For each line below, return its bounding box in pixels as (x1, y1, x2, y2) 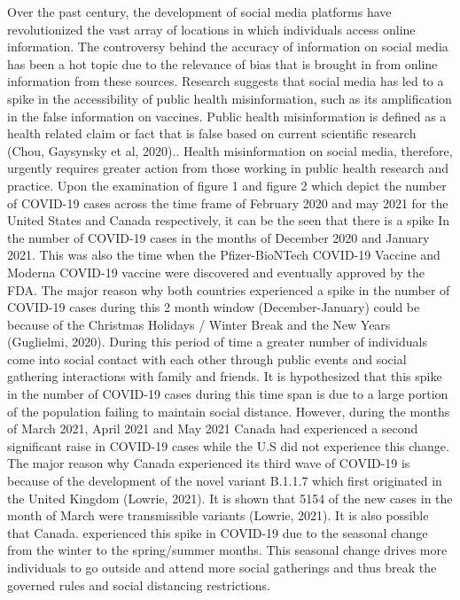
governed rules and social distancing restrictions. (7, 575, 270, 594)
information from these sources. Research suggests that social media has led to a (7, 72, 444, 90)
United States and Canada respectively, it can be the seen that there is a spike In (7, 211, 449, 230)
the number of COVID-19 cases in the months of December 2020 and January (7, 228, 430, 246)
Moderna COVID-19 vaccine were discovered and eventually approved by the (7, 262, 425, 281)
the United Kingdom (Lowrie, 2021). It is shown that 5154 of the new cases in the (7, 488, 453, 507)
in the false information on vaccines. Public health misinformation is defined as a (7, 106, 447, 125)
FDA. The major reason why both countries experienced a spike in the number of (7, 280, 450, 299)
